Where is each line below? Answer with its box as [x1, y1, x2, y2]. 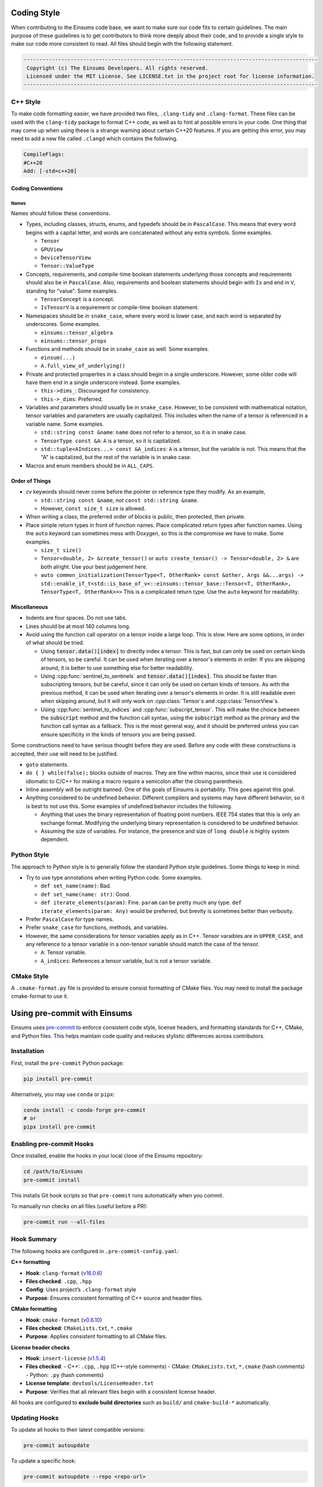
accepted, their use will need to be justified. [11, 750, 118, 757]
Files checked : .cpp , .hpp [26, 1278, 92, 1285]
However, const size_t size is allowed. [40, 504, 146, 512]
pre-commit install [23, 1177, 80, 1183]
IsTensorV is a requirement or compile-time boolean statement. [40, 304, 199, 311]
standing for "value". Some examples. [26, 287, 118, 294]
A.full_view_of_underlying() [40, 363, 126, 369]
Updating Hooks [11, 1413, 59, 1422]
